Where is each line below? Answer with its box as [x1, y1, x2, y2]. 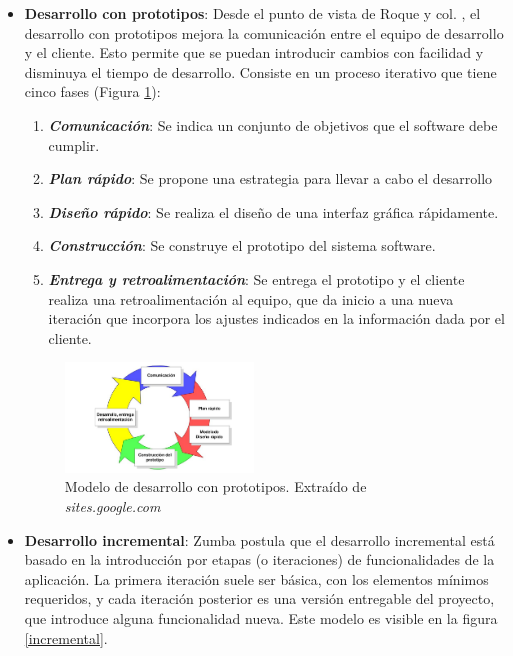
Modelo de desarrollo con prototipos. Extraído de [64, 476, 367, 497]
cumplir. [48, 134, 100, 155]
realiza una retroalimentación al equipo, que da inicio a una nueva [48, 288, 454, 309]
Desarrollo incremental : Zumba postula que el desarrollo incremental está [24, 529, 495, 550]
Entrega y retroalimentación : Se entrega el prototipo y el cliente [48, 268, 465, 289]
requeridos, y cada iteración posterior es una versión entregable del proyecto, [24, 588, 495, 609]
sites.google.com [64, 496, 161, 517]
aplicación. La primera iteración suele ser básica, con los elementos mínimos [24, 568, 489, 589]
